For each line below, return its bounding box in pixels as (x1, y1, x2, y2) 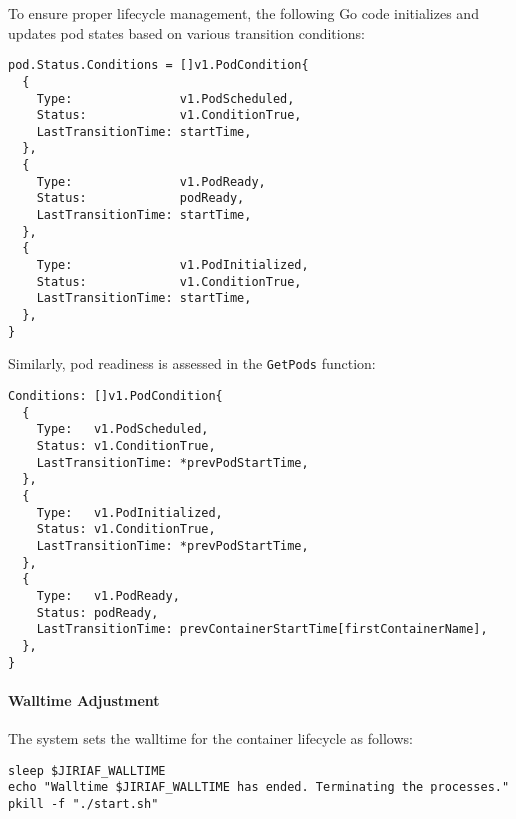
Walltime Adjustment (8, 689, 160, 710)
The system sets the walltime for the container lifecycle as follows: (8, 727, 413, 748)
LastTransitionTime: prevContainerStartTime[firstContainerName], (36, 622, 488, 637)
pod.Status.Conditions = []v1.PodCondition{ (8, 58, 309, 73)
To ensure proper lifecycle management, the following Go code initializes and (8, 3, 479, 23)
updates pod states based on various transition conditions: (8, 22, 365, 43)
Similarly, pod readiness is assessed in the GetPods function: (8, 353, 376, 374)
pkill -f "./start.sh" (8, 796, 159, 811)
